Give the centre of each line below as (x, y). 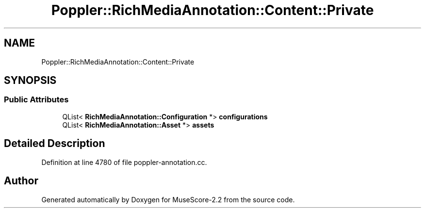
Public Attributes (36, 100)
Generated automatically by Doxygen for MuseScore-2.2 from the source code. (168, 199)
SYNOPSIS (30, 81)
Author (21, 181)
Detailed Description (55, 144)
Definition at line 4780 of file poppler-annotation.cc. (124, 162)
